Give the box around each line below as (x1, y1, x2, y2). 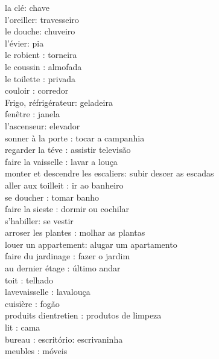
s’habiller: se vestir (5, 214, 74, 227)
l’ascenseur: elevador (5, 119, 80, 132)
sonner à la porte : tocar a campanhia (5, 131, 145, 144)
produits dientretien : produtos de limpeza (5, 309, 162, 322)
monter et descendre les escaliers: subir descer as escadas (5, 167, 214, 179)
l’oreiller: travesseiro (5, 13, 79, 25)
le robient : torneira (5, 48, 77, 61)
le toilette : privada (5, 72, 76, 85)
